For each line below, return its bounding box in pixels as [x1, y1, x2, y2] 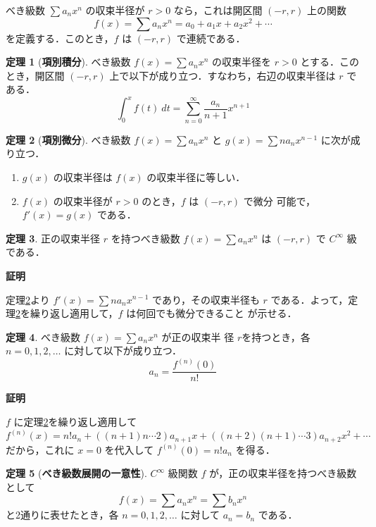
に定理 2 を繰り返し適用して [13, 414, 137, 429]
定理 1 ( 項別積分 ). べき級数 [6, 54, 131, 69]
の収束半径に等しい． [146, 169, 246, 184]
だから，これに [6, 442, 75, 457]
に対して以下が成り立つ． [64, 343, 182, 358]
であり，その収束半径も [152, 292, 260, 306]
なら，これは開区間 [173, 3, 263, 17]
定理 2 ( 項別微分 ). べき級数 [6, 132, 131, 147]
